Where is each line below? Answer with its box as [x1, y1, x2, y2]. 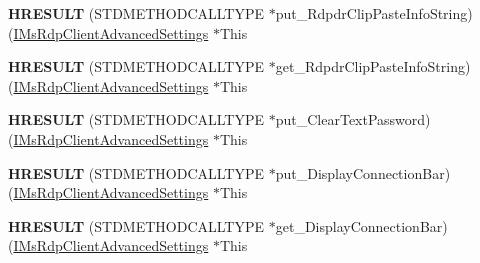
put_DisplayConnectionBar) [275, 162, 451, 183]
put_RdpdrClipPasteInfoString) [275, 3, 473, 23]
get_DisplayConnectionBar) [275, 215, 448, 236]
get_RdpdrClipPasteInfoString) [275, 56, 471, 77]
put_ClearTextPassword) [275, 109, 431, 130]
